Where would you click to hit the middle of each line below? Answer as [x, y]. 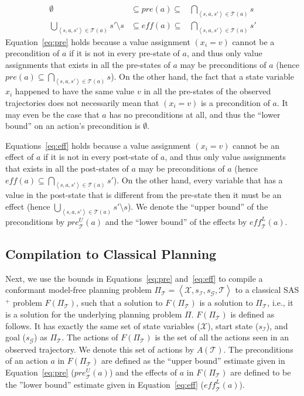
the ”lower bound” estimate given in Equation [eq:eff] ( [105, 384]
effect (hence [28, 206]
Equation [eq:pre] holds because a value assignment [98, 41]
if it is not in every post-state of [100, 157]
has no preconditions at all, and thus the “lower [195, 114]
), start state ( [233, 325]
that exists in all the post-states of [67, 168]
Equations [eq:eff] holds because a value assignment [98, 145]
